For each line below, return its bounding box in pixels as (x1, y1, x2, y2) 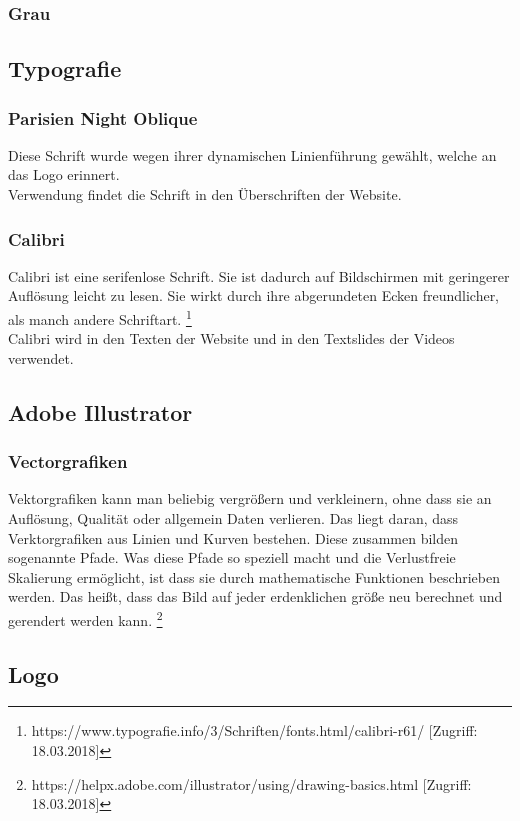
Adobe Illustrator (8, 396, 193, 427)
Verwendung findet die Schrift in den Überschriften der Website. (8, 184, 402, 205)
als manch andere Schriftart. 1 (8, 306, 192, 329)
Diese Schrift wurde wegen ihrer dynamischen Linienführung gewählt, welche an (8, 144, 497, 165)
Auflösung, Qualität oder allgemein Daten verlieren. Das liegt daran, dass (8, 508, 459, 529)
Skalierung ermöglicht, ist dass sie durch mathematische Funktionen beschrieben (8, 566, 500, 587)
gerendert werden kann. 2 (8, 607, 163, 630)
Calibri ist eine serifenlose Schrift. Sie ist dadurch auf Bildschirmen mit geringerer (8, 265, 510, 286)
